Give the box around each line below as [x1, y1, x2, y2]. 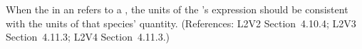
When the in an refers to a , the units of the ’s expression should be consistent [6, 2, 348, 16]
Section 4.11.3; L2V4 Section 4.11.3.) [6, 29, 170, 44]
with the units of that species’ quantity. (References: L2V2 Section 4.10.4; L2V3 [6, 15, 356, 30]
